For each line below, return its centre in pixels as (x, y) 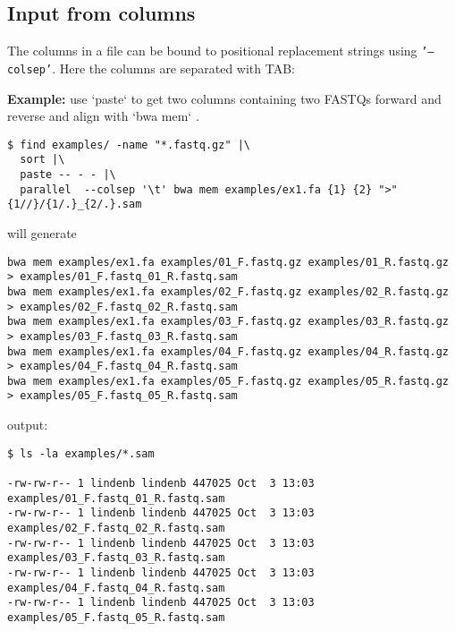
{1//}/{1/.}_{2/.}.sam (75, 205)
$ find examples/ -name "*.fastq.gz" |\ (129, 145)
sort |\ (42, 160)
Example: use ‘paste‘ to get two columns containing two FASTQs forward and (224, 98)
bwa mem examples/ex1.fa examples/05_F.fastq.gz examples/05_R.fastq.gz (228, 381)
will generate (42, 232)
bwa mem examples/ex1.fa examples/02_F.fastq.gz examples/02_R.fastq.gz (228, 291)
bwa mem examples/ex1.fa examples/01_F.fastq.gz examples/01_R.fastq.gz (228, 262)
